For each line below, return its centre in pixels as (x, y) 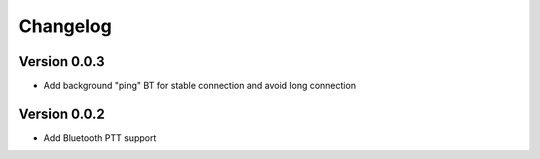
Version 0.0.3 (61, 61)
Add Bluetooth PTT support (100, 137)
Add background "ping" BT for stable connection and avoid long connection (200, 86)
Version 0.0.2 (61, 113)
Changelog (65, 26)
